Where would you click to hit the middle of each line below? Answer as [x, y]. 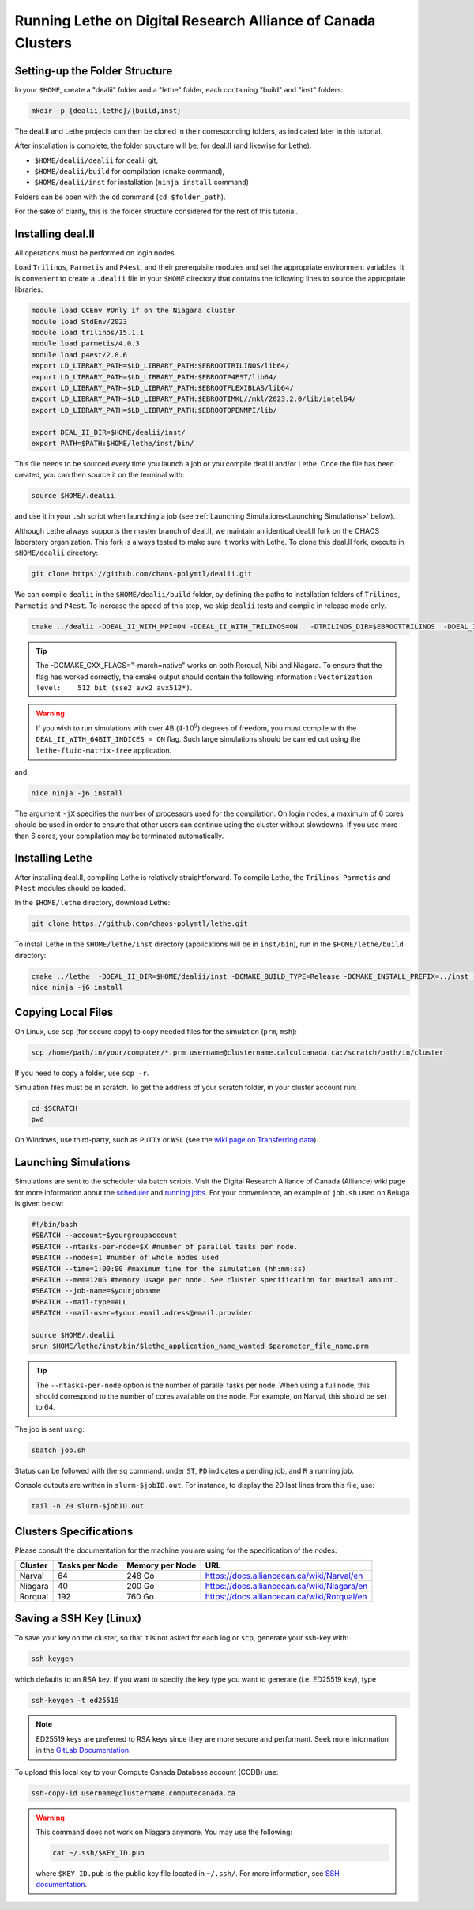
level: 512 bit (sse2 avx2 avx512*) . [114, 687]
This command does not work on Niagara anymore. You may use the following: [164, 1832]
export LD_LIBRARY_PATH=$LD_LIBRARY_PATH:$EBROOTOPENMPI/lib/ [154, 410]
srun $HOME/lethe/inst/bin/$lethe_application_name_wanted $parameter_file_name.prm [200, 1346]
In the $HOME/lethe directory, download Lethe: [92, 903]
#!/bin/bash [55, 1224]
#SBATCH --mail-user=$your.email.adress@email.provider [142, 1313]
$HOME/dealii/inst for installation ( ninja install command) [141, 183]
